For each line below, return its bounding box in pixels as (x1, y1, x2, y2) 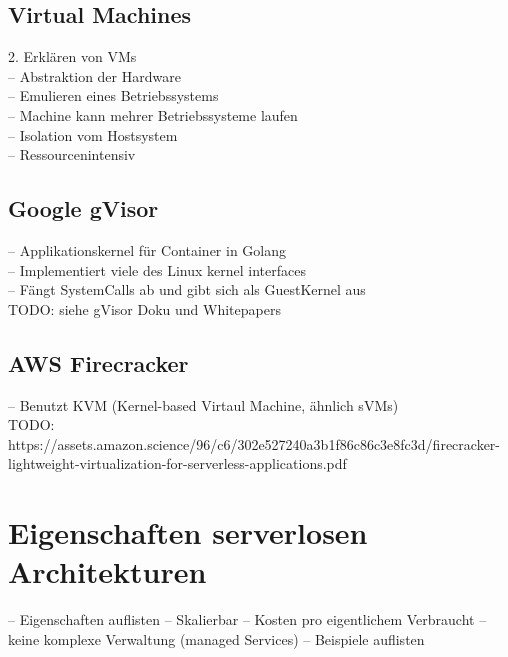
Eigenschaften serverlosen (8, 512, 368, 553)
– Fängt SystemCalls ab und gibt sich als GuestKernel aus (8, 279, 366, 300)
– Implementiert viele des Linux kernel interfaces (8, 259, 306, 280)
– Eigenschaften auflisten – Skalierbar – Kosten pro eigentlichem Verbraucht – (8, 609, 487, 630)
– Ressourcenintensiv (8, 144, 136, 165)
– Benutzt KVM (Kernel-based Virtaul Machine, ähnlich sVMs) (8, 394, 399, 415)
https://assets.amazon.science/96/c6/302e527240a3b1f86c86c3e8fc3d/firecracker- (8, 433, 500, 454)
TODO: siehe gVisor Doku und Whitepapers (8, 298, 281, 319)
